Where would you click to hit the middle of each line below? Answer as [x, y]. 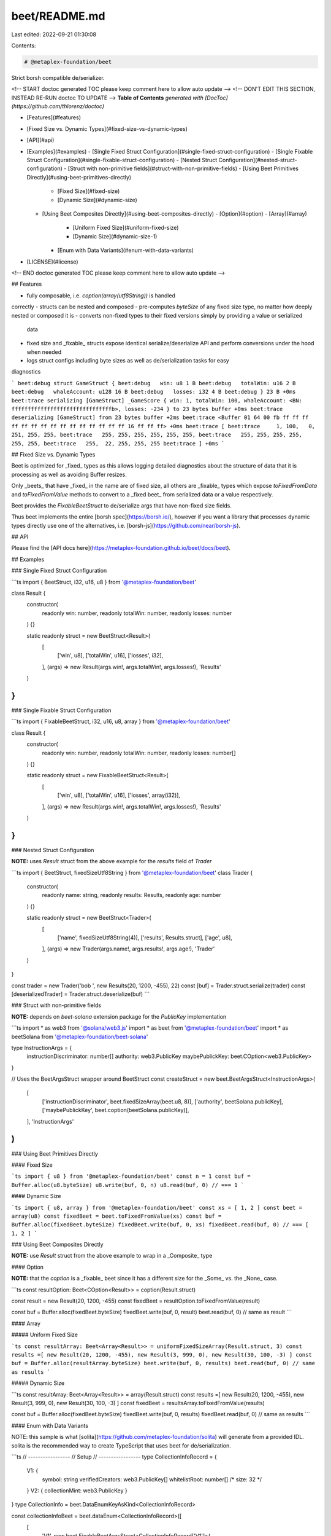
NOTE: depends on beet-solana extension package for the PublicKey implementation [119, 1016]
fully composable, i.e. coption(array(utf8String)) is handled [101, 296]
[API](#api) [40, 140]
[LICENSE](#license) [53, 262]
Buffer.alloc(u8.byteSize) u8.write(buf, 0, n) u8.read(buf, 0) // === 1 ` [128, 1185]
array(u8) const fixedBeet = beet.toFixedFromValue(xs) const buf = [116, 1216]
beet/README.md [58, 16]
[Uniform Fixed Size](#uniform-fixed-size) [126, 228]
